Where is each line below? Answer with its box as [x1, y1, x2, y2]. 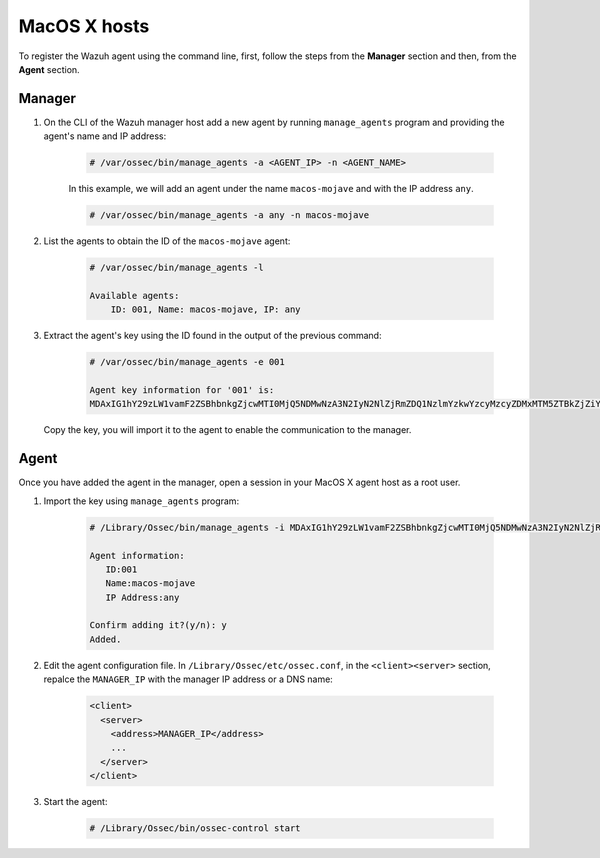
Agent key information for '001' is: [89, 385, 275, 396]
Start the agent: [43, 796, 108, 808]
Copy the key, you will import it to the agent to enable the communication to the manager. [43, 424, 412, 436]
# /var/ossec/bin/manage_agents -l [89, 262, 264, 274]
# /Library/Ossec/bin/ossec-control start [89, 823, 301, 834]
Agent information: [89, 550, 185, 561]
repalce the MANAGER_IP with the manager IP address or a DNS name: [43, 673, 334, 685]
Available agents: [89, 290, 180, 301]
